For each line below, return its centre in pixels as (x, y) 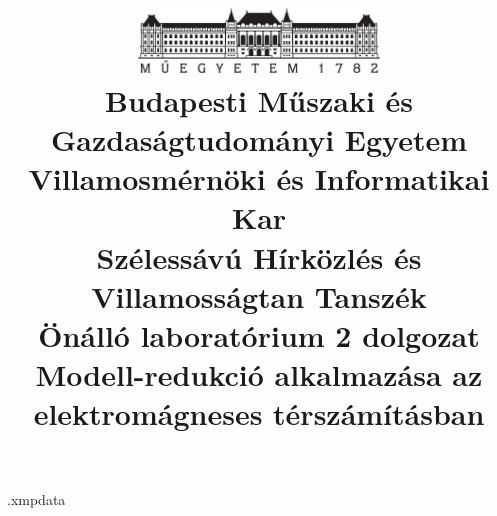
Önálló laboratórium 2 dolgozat (259, 334)
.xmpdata (36, 498)
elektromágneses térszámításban (259, 413)
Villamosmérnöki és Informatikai (259, 178)
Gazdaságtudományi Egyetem (259, 139)
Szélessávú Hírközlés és (259, 256)
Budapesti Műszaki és (259, 99)
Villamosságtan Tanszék (259, 295)
